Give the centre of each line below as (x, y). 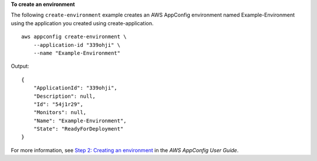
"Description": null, (65, 96)
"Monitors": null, (60, 112)
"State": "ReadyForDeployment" (78, 129)
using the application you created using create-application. (82, 23)
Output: (20, 66)
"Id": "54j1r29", (58, 104)
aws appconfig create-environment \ (74, 37)
